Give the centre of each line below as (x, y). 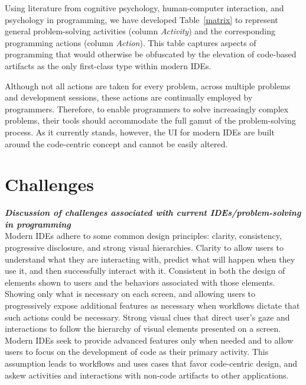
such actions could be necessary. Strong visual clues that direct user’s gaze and (147, 317)
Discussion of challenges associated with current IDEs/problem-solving (153, 213)
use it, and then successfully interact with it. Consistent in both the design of (145, 271)
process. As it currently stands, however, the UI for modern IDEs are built (140, 132)
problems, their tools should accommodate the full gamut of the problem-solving (150, 120)
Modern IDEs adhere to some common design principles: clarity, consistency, (143, 236)
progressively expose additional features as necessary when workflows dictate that (152, 305)
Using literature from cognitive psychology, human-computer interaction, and (144, 8)
